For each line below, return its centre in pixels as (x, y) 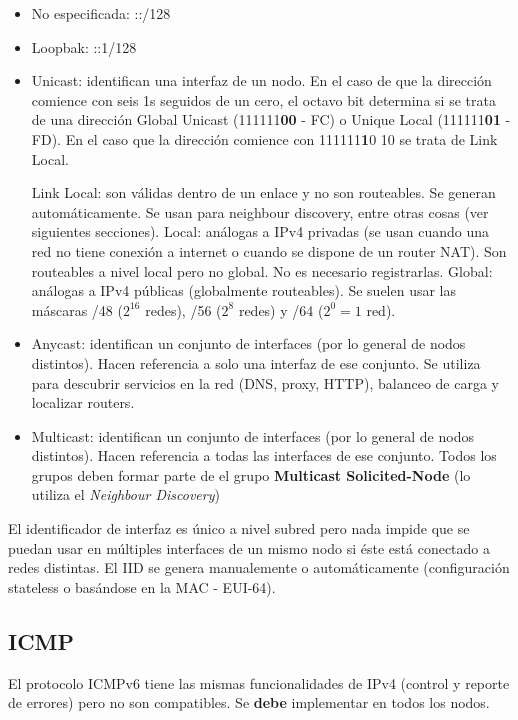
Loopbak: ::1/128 (84, 46)
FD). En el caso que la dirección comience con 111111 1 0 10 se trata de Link (264, 138)
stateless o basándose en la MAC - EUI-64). (142, 586)
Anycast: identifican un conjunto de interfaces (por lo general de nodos (248, 343)
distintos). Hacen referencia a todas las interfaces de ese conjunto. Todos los (264, 455)
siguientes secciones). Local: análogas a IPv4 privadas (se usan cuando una (260, 231)
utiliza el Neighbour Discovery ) (125, 494)
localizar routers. (83, 402)
